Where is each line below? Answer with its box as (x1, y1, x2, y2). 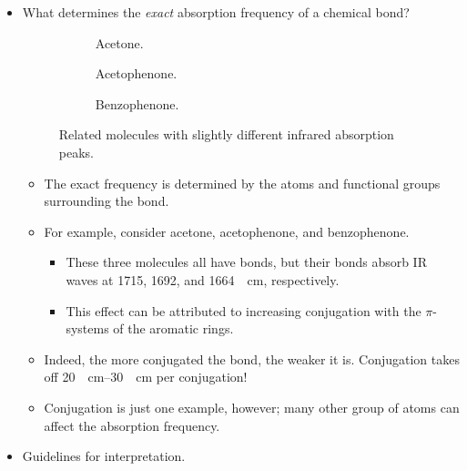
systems (66, 319, 109, 338)
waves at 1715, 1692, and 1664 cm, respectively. (66, 270, 340, 289)
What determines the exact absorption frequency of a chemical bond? (22, 3, 410, 21)
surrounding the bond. (44, 191, 169, 210)
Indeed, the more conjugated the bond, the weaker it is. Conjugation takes (44, 349, 460, 368)
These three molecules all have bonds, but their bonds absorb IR (66, 252, 427, 271)
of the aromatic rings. (113, 319, 234, 338)
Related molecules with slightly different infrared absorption (58, 125, 394, 144)
